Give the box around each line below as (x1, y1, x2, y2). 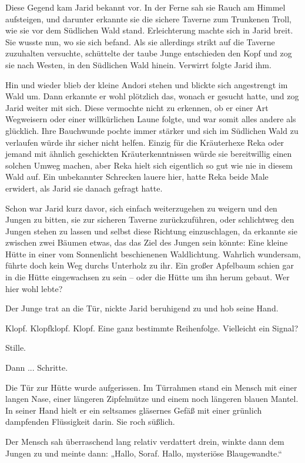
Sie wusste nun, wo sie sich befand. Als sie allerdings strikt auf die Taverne (5, 35, 275, 48)
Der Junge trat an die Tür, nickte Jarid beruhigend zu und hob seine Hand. (5, 302, 279, 314)
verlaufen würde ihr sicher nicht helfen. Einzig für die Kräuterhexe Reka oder (5, 136, 284, 148)
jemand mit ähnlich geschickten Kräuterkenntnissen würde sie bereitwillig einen (5, 147, 292, 160)
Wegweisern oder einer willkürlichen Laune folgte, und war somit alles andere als (5, 113, 296, 125)
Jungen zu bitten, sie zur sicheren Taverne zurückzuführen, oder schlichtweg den (5, 213, 294, 226)
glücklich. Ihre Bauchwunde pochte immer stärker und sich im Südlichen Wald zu (5, 124, 299, 136)
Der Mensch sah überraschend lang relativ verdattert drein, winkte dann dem (5, 435, 284, 447)
